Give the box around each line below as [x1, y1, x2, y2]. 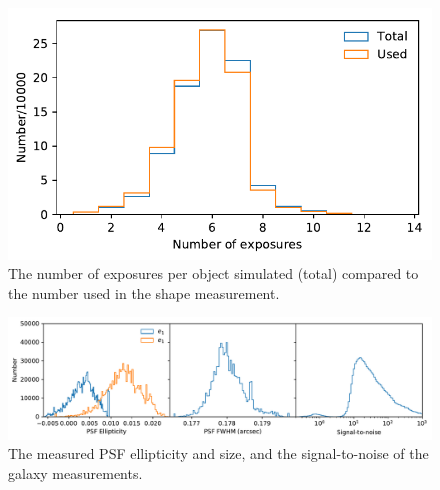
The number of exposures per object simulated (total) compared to [8, 263, 419, 284]
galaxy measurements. [8, 463, 143, 484]
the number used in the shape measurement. [8, 282, 280, 303]
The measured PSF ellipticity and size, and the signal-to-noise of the [8, 443, 429, 464]
